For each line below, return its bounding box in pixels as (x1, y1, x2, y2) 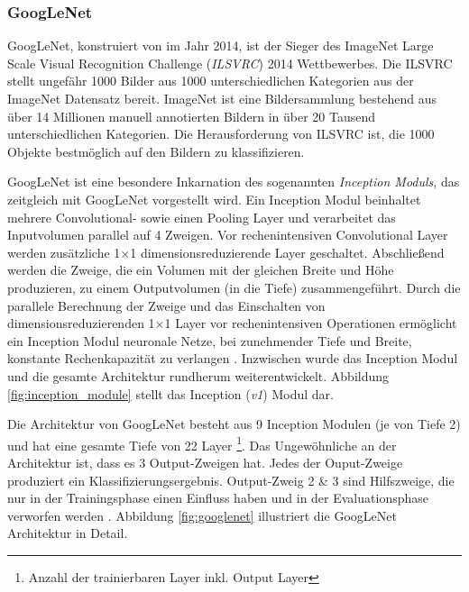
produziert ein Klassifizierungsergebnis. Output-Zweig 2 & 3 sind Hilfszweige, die (7, 470, 455, 489)
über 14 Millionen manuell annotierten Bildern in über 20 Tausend (7, 106, 376, 125)
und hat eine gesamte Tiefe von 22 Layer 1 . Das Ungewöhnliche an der (7, 433, 397, 454)
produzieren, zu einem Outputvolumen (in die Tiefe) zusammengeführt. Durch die (7, 278, 461, 296)
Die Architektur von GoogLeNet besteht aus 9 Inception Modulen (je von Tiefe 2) (7, 414, 461, 433)
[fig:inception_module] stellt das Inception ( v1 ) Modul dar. (7, 384, 334, 403)
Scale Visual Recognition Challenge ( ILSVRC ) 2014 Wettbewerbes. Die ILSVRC (7, 53, 453, 72)
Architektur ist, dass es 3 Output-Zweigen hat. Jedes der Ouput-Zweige (7, 452, 403, 471)
